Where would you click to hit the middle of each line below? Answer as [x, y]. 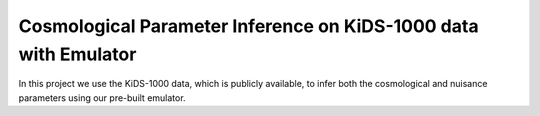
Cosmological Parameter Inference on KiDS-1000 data [248, 26]
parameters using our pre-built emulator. [102, 97]
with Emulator [77, 54]
